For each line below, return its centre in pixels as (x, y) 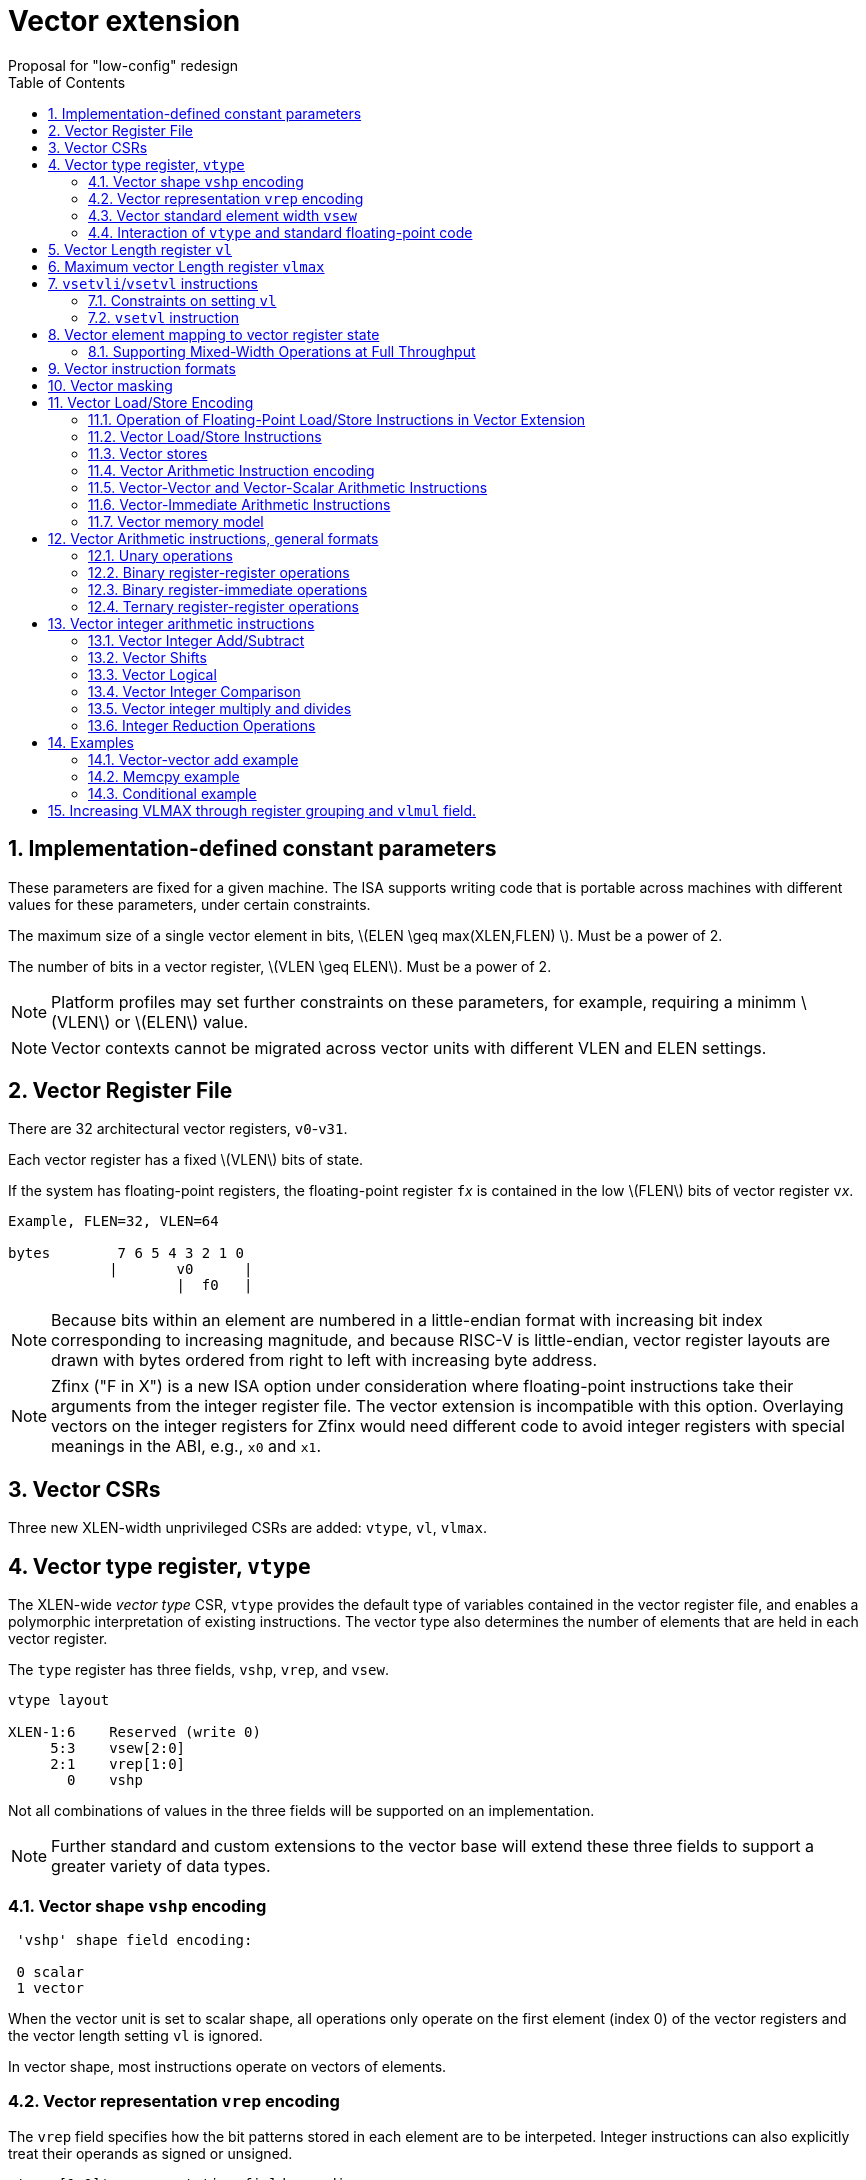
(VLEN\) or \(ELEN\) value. (150, 1021)
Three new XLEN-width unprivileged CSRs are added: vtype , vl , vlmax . (247, 1528)
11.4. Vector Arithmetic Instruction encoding (231, 470)
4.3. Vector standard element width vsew (222, 215)
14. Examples (91, 742)
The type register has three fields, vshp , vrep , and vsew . (198, 1670)
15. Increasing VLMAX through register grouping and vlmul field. (262, 810)
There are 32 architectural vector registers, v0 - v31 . (178, 1129)
